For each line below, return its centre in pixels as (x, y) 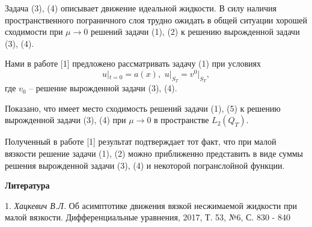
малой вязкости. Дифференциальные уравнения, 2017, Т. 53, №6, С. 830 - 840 (148, 217)
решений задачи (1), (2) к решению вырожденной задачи (195, 32)
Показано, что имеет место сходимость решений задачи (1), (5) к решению (143, 108)
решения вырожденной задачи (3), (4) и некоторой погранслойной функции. (145, 165)
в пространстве (182, 120)
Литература (27, 185)
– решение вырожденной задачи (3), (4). (103, 88)
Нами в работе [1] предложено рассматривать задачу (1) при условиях (133, 63)
